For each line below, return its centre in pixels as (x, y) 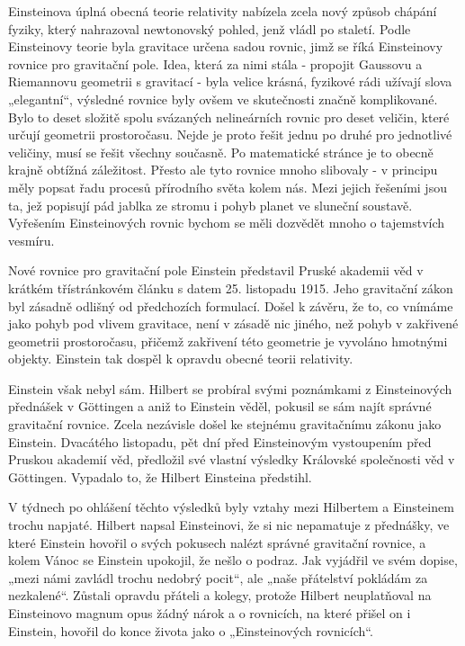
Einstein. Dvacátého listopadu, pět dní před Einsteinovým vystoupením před (220, 441)
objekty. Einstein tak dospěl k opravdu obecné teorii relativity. (181, 359)
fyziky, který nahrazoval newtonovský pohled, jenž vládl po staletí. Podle (210, 28)
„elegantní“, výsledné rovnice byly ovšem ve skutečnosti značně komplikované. (223, 99)
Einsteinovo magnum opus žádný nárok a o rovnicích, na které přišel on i (210, 613)
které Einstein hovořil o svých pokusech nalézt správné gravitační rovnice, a (217, 542)
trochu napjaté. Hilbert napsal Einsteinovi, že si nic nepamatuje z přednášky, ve (229, 525)
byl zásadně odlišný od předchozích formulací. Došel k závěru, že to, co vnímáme (231, 305)
